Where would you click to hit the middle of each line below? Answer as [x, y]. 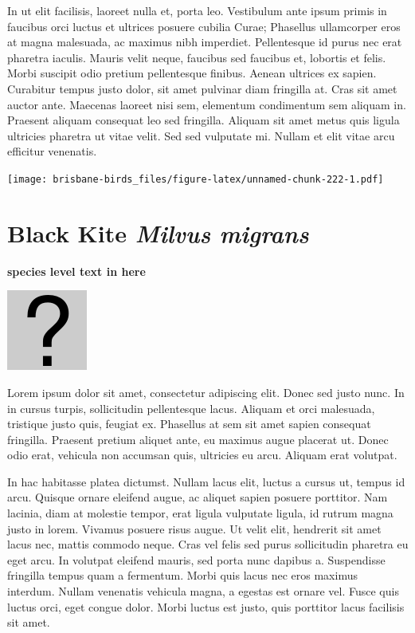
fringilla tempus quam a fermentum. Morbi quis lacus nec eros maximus [182, 575]
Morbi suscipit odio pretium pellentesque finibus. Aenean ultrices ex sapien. [192, 73]
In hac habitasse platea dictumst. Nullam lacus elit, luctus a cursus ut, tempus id [206, 481]
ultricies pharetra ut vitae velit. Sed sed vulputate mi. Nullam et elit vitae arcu [201, 135]
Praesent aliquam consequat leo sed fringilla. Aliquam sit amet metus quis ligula [204, 120]
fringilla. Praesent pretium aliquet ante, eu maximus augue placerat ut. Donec [198, 439]
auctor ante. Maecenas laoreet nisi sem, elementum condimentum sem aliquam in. [207, 104]
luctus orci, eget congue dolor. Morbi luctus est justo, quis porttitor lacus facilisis [206, 606]
